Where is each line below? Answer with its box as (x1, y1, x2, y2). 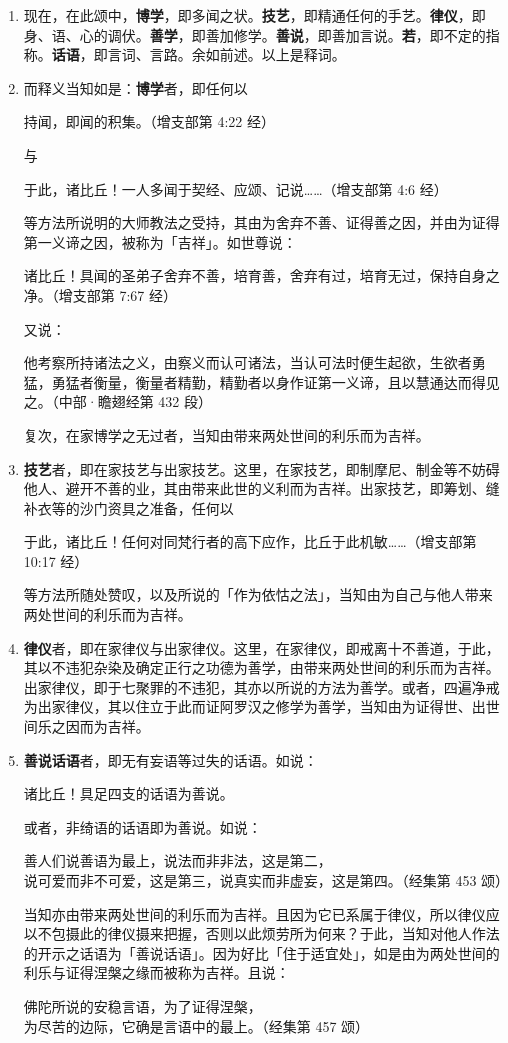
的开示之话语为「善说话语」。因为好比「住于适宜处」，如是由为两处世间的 (23, 942, 500, 963)
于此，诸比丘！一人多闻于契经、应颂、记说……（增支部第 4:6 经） (23, 178, 448, 199)
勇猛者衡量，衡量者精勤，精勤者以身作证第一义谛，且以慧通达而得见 (51, 371, 500, 392)
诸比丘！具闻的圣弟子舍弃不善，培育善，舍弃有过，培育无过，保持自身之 (23, 265, 500, 286)
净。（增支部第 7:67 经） (23, 284, 178, 305)
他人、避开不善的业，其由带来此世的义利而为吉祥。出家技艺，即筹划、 (23, 478, 486, 499)
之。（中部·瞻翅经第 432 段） (23, 391, 213, 412)
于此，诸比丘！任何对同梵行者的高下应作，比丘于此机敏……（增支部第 (23, 531, 477, 552)
